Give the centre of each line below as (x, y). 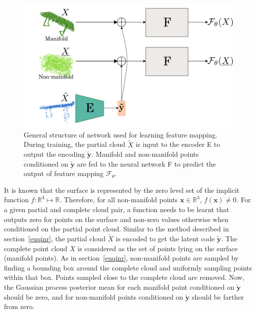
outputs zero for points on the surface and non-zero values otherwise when (116, 219)
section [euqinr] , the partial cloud (55, 239)
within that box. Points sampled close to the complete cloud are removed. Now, (124, 277)
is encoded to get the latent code (165, 239)
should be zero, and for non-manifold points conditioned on (94, 296)
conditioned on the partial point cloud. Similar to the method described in (117, 229)
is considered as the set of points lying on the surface (158, 248)
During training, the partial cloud (75, 144)
